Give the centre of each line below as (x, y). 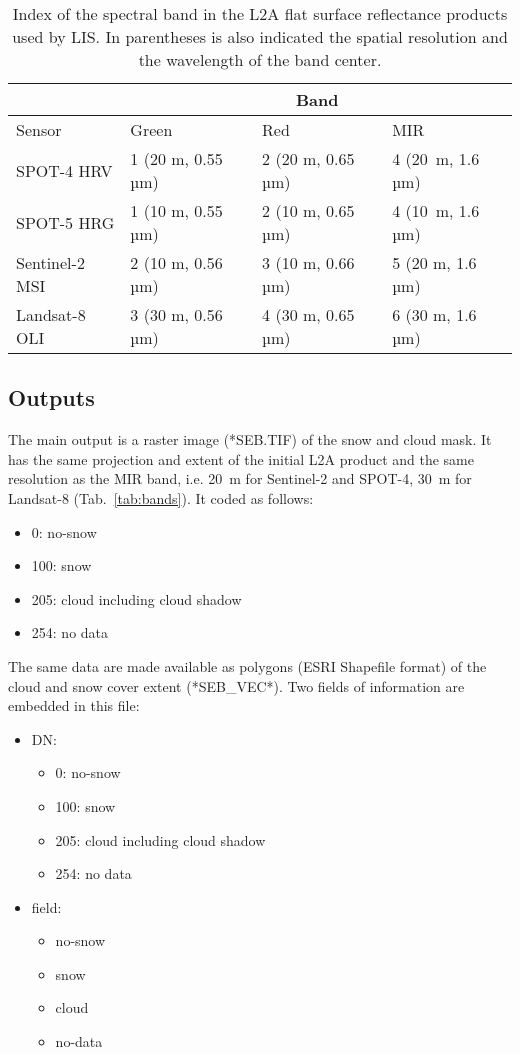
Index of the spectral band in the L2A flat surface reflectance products (260, 13)
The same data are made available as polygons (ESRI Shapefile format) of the (247, 665)
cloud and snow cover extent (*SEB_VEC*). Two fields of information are (236, 685)
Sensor (39, 129)
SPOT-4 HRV (64, 170)
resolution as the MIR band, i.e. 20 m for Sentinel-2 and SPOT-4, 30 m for (240, 478)
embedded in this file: (74, 705)
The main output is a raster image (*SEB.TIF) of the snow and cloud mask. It (250, 439)
